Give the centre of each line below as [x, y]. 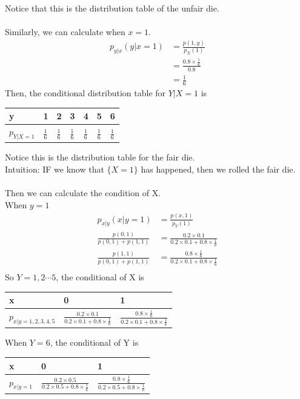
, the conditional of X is [100, 276]
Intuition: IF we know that [55, 169]
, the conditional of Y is [94, 342]
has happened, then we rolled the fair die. [218, 169]
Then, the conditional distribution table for [85, 93]
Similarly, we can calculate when [65, 32]
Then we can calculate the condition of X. [83, 193]
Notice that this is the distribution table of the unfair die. [112, 8]
